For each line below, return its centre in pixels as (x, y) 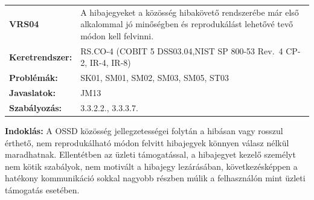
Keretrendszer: (41, 56)
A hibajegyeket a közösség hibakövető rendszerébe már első (190, 12)
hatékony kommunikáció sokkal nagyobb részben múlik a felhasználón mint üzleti (155, 178)
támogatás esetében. (42, 189)
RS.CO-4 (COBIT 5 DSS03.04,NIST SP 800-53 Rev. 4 (182, 50)
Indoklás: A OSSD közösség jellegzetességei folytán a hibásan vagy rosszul (144, 131)
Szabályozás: (36, 107)
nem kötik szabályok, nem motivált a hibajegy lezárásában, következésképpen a (151, 166)
